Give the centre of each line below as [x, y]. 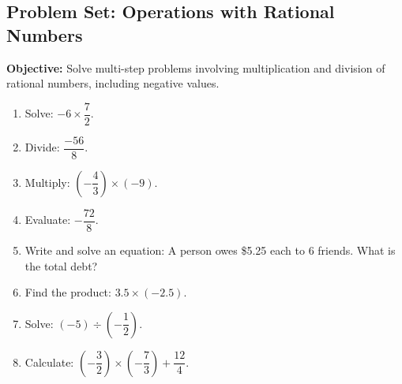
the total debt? [61, 265]
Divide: [42, 147]
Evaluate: [48, 220]
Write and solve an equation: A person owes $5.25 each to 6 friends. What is [210, 250]
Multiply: [47, 182]
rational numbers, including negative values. [113, 83]
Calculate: [49, 362]
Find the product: [68, 292]
